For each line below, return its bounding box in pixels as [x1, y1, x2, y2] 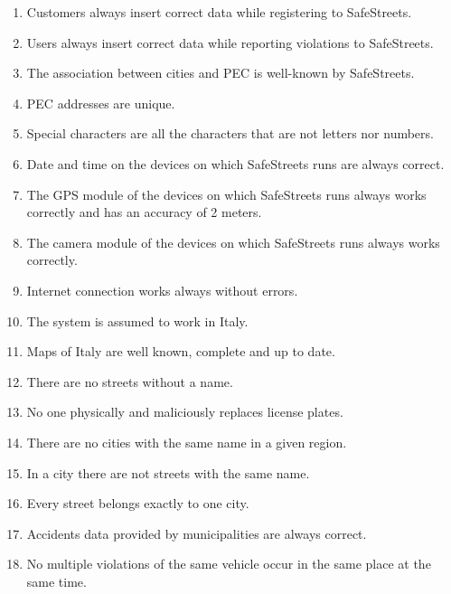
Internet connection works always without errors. [26, 280, 298, 299]
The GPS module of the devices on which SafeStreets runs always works [26, 184, 427, 203]
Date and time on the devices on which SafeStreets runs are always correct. [26, 154, 445, 173]
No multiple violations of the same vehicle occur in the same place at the [26, 554, 431, 573]
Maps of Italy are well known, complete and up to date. [26, 342, 335, 361]
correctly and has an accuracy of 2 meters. [26, 203, 262, 222]
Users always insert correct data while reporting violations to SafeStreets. [26, 33, 434, 52]
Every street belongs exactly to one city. [26, 494, 249, 513]
